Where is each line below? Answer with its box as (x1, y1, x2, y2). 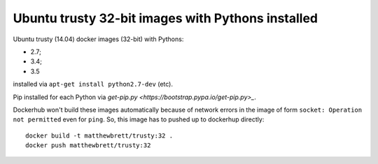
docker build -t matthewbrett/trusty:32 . (25, 131, 174, 140)
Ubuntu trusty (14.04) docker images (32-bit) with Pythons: (13, 35, 184, 43)
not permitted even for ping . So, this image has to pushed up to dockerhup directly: (13, 115, 265, 124)
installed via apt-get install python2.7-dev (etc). (13, 80, 174, 89)
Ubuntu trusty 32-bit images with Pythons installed (13, 10, 318, 26)
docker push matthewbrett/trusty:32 (25, 142, 151, 149)
